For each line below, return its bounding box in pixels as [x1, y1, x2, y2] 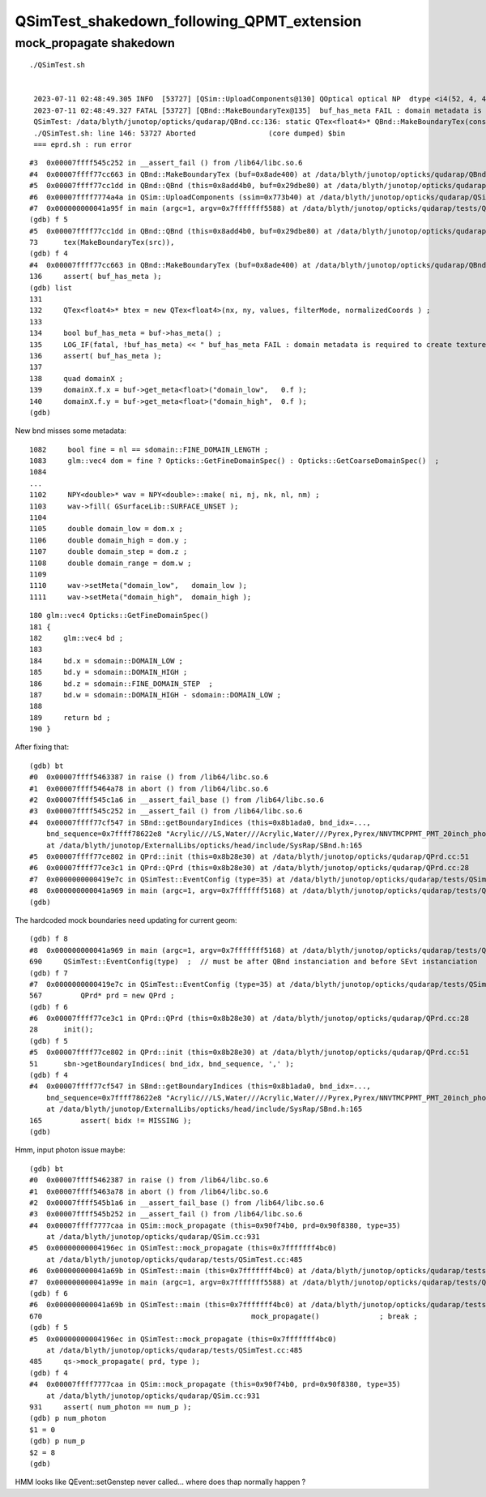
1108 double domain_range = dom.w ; [29, 558, 192, 568]
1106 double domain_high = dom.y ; [29, 535, 188, 545]
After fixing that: [15, 742, 69, 752]
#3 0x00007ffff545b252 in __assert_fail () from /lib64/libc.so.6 [29, 1209, 303, 1219]
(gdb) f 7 [29, 968, 68, 977]
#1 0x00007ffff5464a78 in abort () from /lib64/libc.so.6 [29, 783, 269, 793]
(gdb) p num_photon [29, 1413, 107, 1423]
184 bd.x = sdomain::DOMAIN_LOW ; [29, 656, 184, 665]
